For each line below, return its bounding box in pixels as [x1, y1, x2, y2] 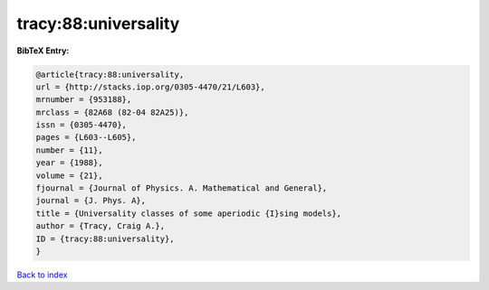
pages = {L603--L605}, [35, 132, 137, 143]
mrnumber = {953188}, [35, 95, 132, 105]
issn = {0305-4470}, [35, 120, 127, 130]
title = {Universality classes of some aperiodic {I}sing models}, [35, 208, 342, 219]
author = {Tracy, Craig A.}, [35, 221, 166, 231]
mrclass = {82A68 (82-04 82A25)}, [35, 107, 189, 117]
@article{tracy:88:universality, [35, 69, 185, 80]
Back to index [16, 269, 68, 280]
